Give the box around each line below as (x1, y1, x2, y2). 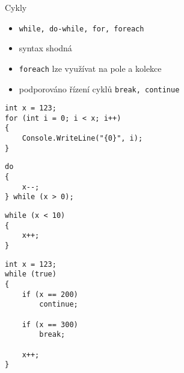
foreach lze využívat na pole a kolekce (19, 62, 162, 74)
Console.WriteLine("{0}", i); (22, 134, 143, 143)
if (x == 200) (22, 290, 78, 299)
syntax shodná (19, 42, 72, 54)
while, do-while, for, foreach (19, 24, 144, 33)
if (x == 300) (22, 320, 78, 329)
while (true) (5, 270, 57, 279)
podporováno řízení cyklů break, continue (19, 82, 180, 95)
